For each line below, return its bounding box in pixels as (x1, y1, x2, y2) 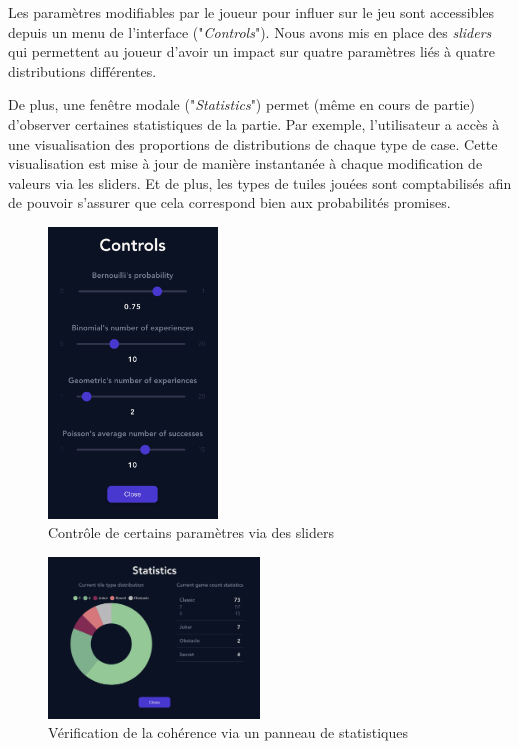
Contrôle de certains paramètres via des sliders (48, 522, 334, 543)
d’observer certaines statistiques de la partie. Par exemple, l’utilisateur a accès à (8, 113, 500, 134)
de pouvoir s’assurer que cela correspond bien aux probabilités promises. (8, 192, 451, 213)
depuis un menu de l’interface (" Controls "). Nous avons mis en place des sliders (8, 21, 492, 42)
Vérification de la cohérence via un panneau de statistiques (48, 722, 409, 743)
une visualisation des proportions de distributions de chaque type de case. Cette (8, 133, 498, 154)
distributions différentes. (8, 60, 157, 81)
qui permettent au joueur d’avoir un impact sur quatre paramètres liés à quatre (8, 41, 496, 62)
